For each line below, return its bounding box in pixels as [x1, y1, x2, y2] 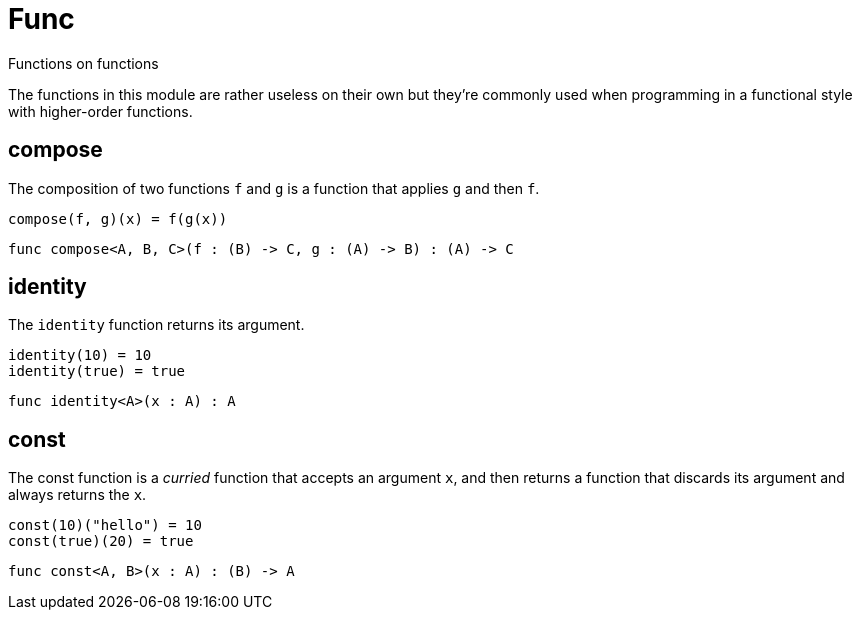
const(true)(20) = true [8, 533, 194, 550]
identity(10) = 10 [8, 347, 152, 364]
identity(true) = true [8, 363, 186, 380]
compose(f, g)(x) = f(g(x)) [8, 210, 228, 227]
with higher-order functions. [8, 102, 193, 120]
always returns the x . [8, 486, 147, 504]
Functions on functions [8, 54, 159, 72]
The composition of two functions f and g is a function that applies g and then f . [8, 179, 540, 197]
